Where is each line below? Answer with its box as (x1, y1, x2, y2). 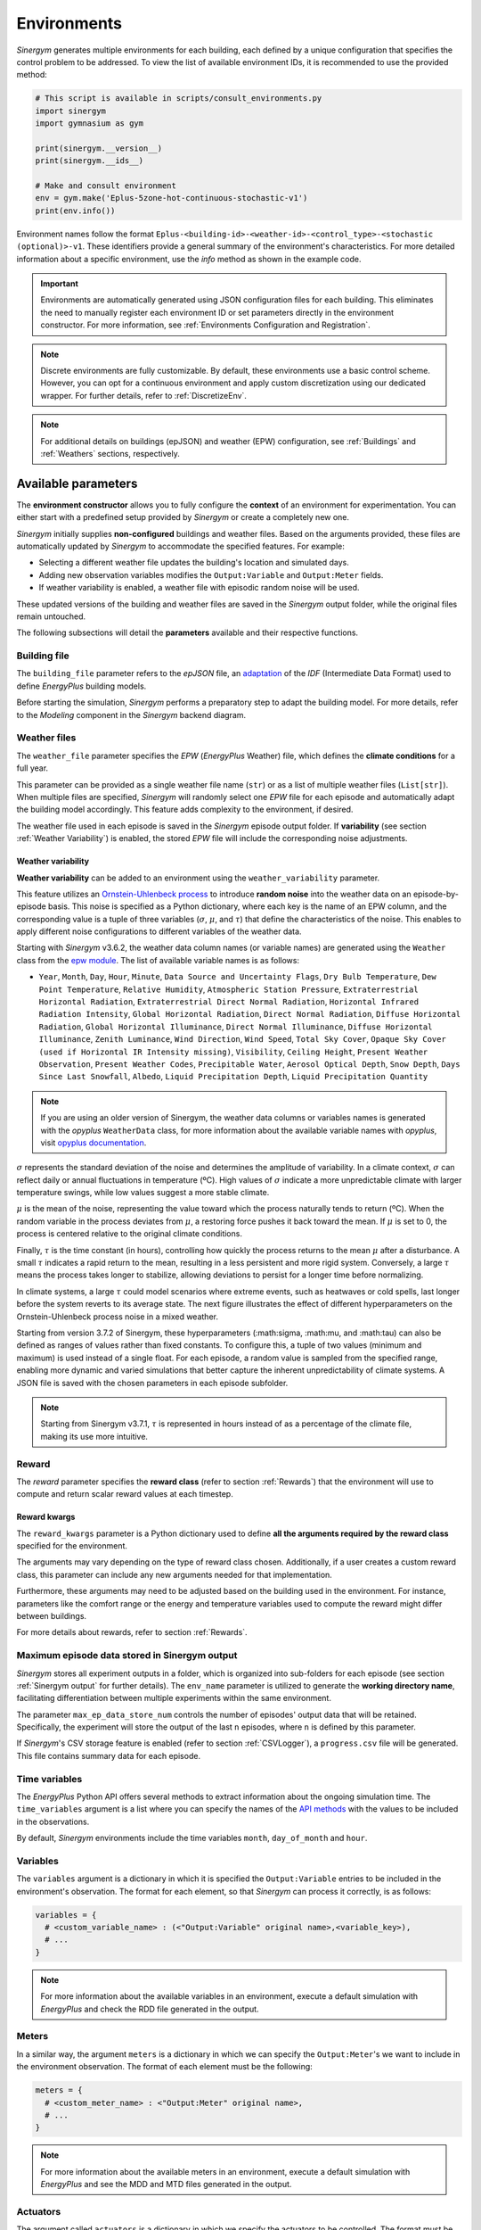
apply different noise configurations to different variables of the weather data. (16, 926, 302, 937)
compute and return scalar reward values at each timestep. (16, 1489, 233, 1499)
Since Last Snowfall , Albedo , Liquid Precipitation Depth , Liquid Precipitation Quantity (38, 1071, 428, 1082)
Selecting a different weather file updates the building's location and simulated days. (38, 557, 349, 568)
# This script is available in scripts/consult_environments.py (35, 94, 322, 103)
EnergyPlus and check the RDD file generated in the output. (40, 2003, 259, 2014)
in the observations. (16, 1816, 90, 1827)
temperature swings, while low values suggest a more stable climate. (16, 1187, 270, 1198)
